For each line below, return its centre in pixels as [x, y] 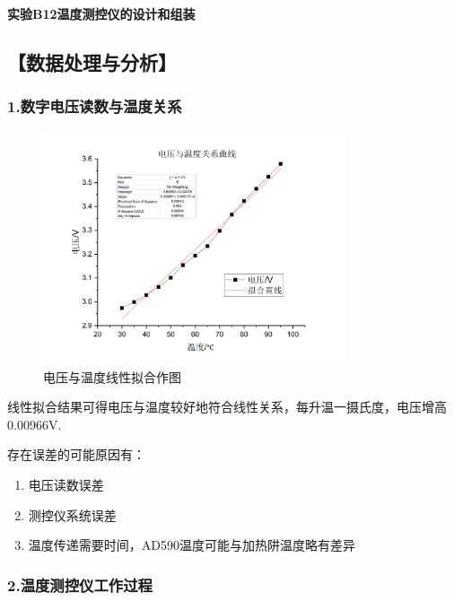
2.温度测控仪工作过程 [80, 584]
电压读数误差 [66, 484]
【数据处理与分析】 [92, 61]
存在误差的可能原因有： [76, 454]
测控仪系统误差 [72, 514]
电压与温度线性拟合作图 [112, 376]
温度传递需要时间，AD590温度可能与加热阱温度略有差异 [192, 545]
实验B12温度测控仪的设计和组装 [101, 13]
